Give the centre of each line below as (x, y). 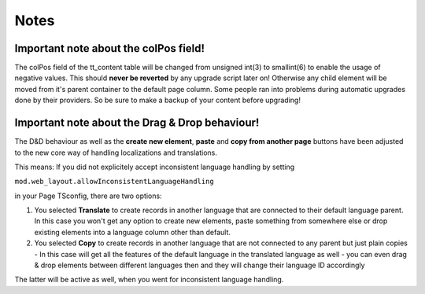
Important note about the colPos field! (109, 48)
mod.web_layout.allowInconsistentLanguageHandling (114, 182)
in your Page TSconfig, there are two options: (88, 196)
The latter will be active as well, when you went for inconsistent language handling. (149, 280)
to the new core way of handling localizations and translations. (116, 153)
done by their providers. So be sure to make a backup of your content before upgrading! (157, 100)
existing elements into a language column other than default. (133, 232)
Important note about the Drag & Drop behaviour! (137, 123)
